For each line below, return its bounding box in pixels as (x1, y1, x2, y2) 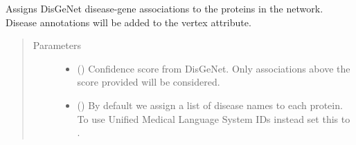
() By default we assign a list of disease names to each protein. (77, 97, 343, 112)
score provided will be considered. (77, 75, 220, 89)
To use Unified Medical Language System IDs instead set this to (77, 111, 350, 126)
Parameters (33, 38, 81, 52)
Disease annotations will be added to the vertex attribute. (6, 14, 251, 29)
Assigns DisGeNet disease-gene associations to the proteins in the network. (6, 1, 323, 15)
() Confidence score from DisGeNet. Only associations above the (77, 61, 350, 75)
